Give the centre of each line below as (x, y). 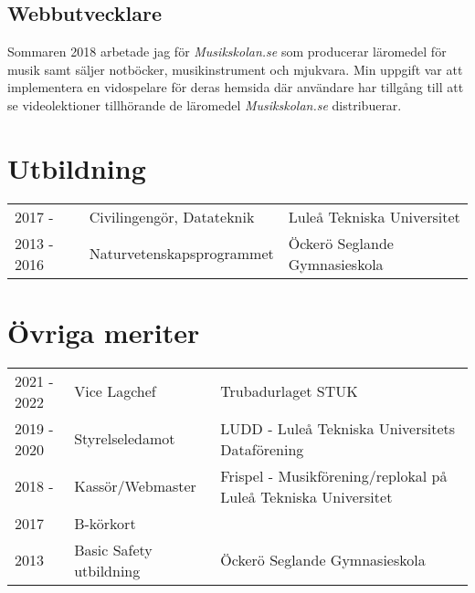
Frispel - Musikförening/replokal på (334, 475)
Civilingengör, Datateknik (172, 216)
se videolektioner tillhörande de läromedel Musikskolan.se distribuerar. (205, 104)
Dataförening (262, 449)
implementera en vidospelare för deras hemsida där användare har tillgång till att (236, 87)
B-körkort (105, 523)
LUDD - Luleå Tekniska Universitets (338, 428)
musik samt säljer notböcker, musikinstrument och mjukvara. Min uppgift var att (235, 69)
